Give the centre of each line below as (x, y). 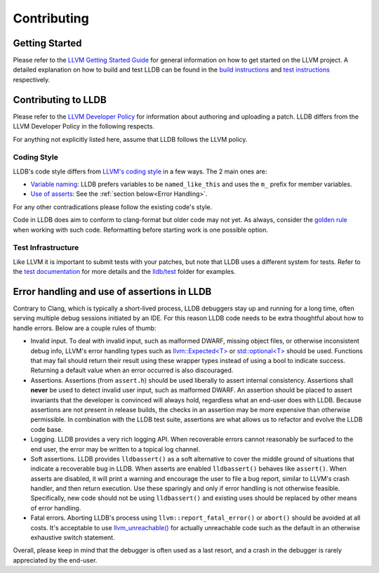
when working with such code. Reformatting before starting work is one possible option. (140, 230)
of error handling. (56, 508)
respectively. (32, 79)
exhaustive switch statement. (73, 538)
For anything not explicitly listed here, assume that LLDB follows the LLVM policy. (130, 139)
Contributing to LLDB (60, 99)
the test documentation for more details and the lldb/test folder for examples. (125, 272)
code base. (47, 429)
